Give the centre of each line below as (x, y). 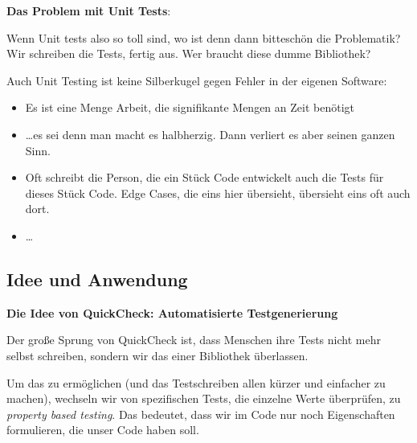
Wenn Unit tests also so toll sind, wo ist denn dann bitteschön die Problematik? (204, 37)
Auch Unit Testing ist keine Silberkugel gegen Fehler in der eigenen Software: (197, 80)
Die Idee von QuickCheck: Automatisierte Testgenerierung (172, 312)
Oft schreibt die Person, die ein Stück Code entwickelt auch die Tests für (204, 177)
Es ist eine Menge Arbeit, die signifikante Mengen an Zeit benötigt (190, 107)
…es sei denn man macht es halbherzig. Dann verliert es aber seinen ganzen (210, 134)
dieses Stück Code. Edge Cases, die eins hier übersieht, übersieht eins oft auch (218, 193)
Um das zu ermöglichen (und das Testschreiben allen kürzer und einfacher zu (196, 382)
